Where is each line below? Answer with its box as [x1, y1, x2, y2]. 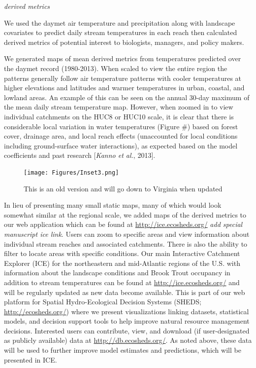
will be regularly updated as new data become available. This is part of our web [4, 287, 245, 297]
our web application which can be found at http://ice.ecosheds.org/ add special [4, 219, 243, 229]
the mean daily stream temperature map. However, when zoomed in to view [4, 102, 233, 112]
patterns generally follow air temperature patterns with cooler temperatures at [4, 73, 242, 83]
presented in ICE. [4, 354, 57, 365]
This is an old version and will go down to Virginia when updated [24, 183, 223, 193]
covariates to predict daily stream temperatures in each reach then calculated [4, 27, 237, 37]
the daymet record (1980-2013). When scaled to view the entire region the [4, 63, 227, 73]
